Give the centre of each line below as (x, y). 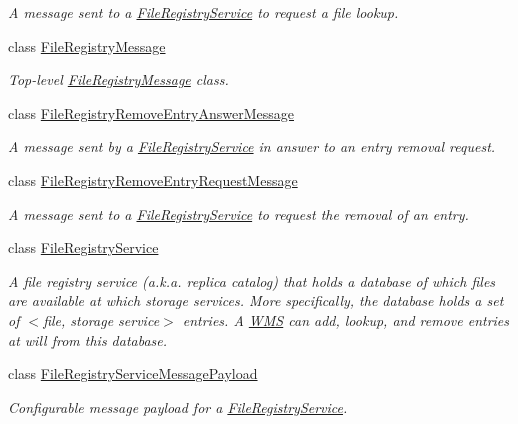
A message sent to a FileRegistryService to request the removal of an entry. (238, 213)
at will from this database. (88, 339)
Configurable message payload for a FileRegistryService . (178, 406)
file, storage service (101, 319)
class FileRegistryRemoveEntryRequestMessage (153, 179)
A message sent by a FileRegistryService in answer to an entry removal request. (252, 146)
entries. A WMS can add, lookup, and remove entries (346, 319)
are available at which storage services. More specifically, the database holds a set (256, 300)
